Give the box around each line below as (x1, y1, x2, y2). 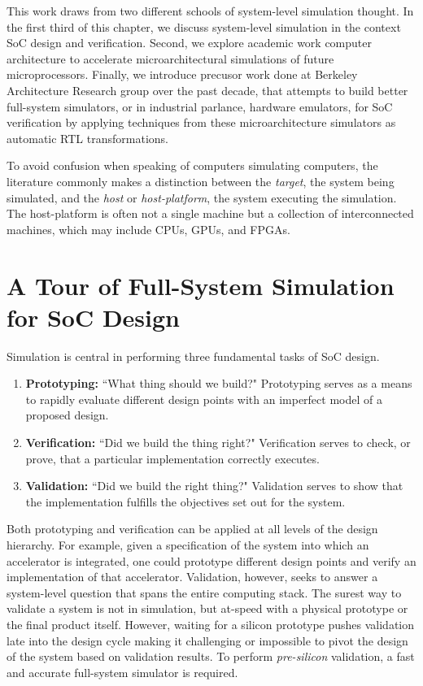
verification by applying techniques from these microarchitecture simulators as (7, 114, 396, 131)
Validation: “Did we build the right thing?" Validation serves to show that (25, 477, 403, 494)
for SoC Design (7, 300, 180, 333)
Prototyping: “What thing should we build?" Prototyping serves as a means (25, 375, 412, 392)
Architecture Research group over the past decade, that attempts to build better (7, 81, 408, 98)
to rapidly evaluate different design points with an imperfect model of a (25, 390, 382, 407)
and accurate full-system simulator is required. (7, 663, 238, 680)
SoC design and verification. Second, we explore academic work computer (7, 34, 372, 51)
